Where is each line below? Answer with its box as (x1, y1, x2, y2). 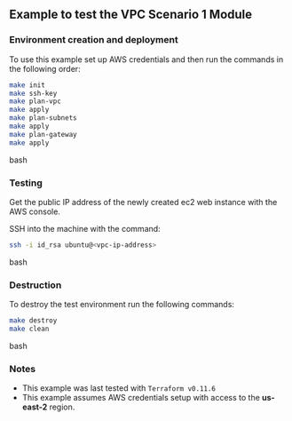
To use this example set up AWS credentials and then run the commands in (9, 53, 284, 65)
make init (9, 80, 46, 90)
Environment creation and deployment (9, 34, 179, 46)
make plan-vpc (9, 97, 62, 106)
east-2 (21, 401, 48, 412)
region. (49, 401, 75, 412)
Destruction (9, 279, 62, 291)
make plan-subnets (9, 114, 77, 123)
